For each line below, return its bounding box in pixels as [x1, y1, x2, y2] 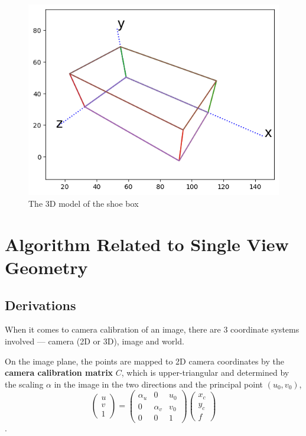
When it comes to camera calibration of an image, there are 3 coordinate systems [5, 323, 300, 336]
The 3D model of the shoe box [28, 197, 139, 210]
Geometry [5, 255, 88, 279]
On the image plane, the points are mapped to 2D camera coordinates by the [5, 354, 284, 367]
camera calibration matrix [5, 366, 113, 379]
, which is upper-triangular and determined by [121, 366, 289, 379]
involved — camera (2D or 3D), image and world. [5, 335, 184, 347]
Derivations [5, 295, 76, 314]
